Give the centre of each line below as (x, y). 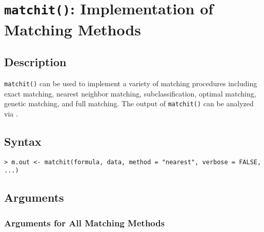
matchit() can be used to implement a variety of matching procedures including (131, 83)
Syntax (23, 141)
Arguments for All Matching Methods (85, 223)
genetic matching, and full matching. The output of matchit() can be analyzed (129, 103)
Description (35, 62)
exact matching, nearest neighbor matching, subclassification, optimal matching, (130, 93)
